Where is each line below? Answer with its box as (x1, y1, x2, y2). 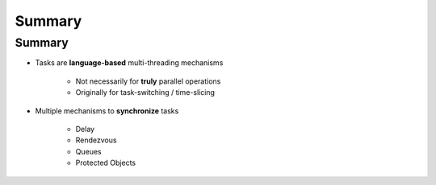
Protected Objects (75, 158, 136, 168)
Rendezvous (75, 135, 117, 145)
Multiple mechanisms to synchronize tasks (35, 105, 179, 116)
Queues (75, 146, 102, 156)
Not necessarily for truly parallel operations (75, 76, 221, 86)
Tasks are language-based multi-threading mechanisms (35, 58, 224, 68)
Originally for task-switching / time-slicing (75, 88, 216, 97)
